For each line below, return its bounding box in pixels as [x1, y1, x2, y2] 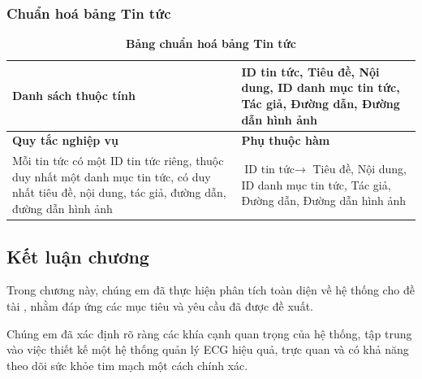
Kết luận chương [6, 243, 149, 268]
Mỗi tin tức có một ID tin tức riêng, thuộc [12, 152, 224, 169]
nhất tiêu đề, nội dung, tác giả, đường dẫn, [12, 184, 226, 201]
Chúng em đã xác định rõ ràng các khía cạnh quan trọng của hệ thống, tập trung [6, 325, 412, 342]
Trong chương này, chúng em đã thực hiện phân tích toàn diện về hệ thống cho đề [6, 281, 415, 298]
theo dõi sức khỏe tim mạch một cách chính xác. [6, 356, 248, 373]
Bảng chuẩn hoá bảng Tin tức [125, 35, 296, 52]
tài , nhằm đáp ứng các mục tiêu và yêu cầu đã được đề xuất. [6, 297, 313, 314]
